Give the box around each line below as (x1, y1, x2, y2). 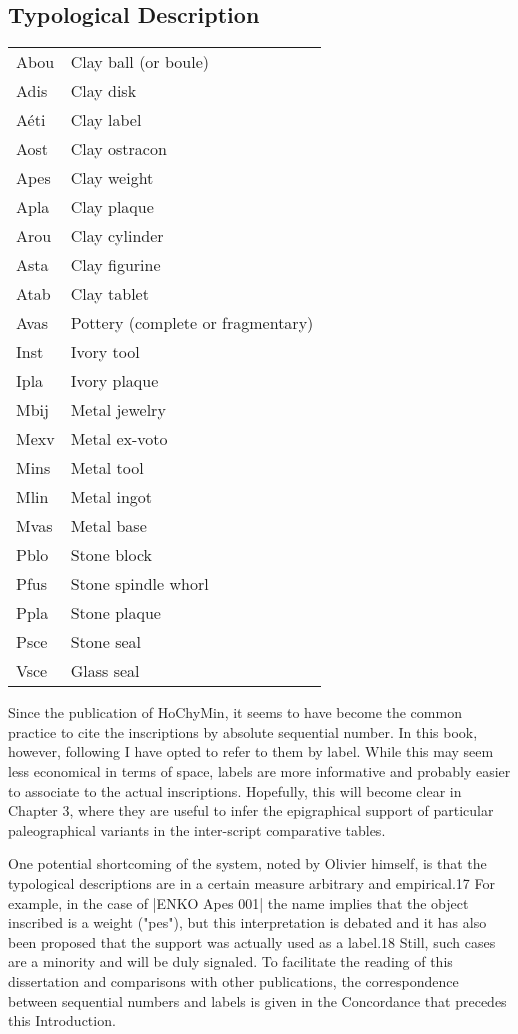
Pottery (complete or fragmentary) (70, 311, 314, 335)
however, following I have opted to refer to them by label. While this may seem (8, 741, 494, 762)
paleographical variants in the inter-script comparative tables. (8, 819, 386, 840)
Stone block (70, 543, 153, 567)
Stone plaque (70, 601, 161, 625)
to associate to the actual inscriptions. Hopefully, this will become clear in (8, 780, 462, 801)
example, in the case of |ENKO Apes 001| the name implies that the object (8, 892, 469, 913)
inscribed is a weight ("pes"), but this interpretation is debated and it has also (8, 912, 487, 933)
